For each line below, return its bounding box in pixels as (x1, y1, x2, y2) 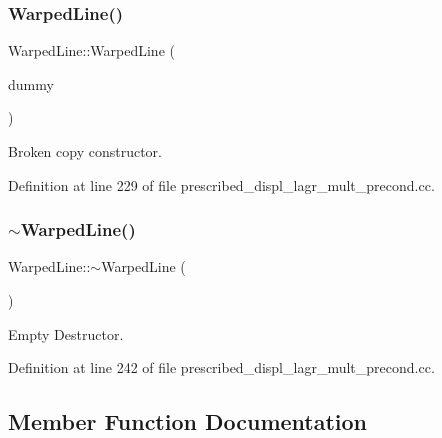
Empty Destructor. (8, 323, 124, 344)
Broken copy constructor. (8, 141, 162, 161)
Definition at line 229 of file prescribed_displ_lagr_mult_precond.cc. (8, 174, 435, 195)
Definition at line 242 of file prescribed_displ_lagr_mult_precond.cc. (8, 357, 435, 378)
